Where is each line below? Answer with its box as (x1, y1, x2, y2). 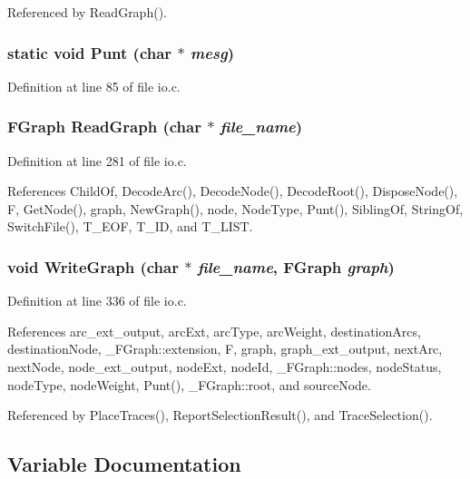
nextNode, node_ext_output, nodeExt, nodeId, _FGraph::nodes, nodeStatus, (7, 357, 442, 376)
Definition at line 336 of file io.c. (7, 291, 187, 310)
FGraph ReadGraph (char (7, 115, 201, 138)
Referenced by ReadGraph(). (7, 3, 167, 21)
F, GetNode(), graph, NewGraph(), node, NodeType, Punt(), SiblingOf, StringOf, (7, 199, 464, 218)
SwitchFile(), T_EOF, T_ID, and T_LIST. (7, 217, 253, 236)
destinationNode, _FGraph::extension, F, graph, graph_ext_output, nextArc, (7, 339, 443, 358)
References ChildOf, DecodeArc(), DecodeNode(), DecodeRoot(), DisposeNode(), (7, 181, 458, 200)
